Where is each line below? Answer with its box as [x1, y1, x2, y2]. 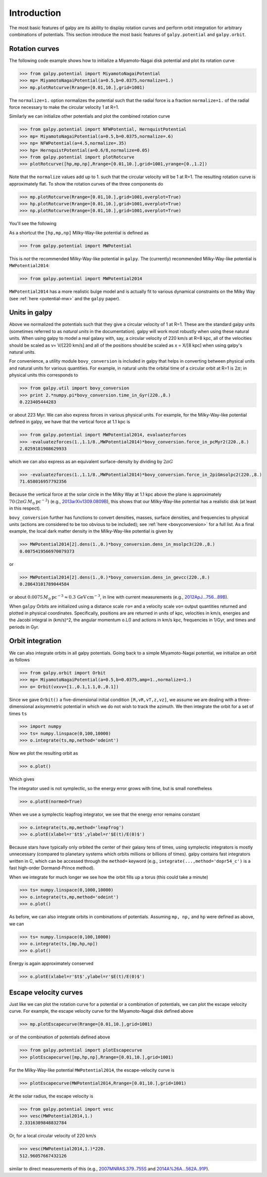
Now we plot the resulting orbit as [9, 750, 79, 756]
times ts [9, 710, 27, 716]
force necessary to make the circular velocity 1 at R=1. [9, 104, 119, 110]
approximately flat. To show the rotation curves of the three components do [9, 181, 163, 187]
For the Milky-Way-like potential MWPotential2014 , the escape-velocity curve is [9, 1067, 175, 1073]
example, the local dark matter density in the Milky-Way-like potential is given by [9, 528, 173, 534]
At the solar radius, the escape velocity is [9, 1093, 93, 1099]
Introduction [9, 7, 61, 18]
